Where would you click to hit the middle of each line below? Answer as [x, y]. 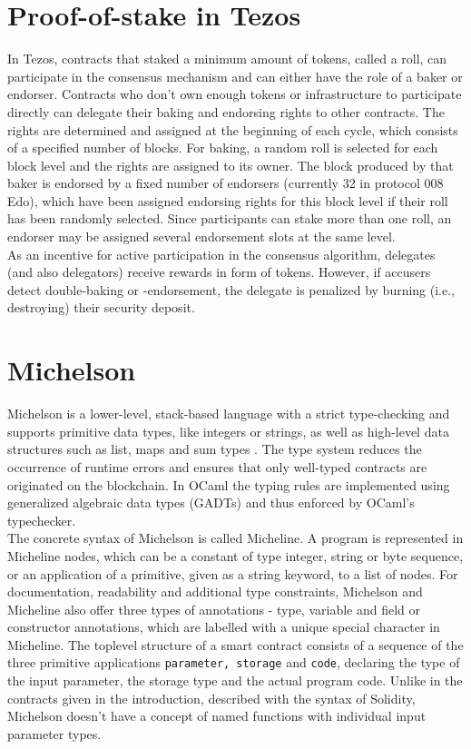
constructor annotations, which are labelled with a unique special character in [224, 627]
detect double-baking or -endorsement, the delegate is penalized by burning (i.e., [231, 289]
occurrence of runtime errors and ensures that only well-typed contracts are [217, 466]
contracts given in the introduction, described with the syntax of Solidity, [211, 698]
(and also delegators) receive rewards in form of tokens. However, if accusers [219, 272]
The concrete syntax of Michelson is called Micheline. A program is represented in [235, 538]
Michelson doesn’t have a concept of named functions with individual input [217, 716]
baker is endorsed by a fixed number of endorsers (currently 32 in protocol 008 [226, 183]
